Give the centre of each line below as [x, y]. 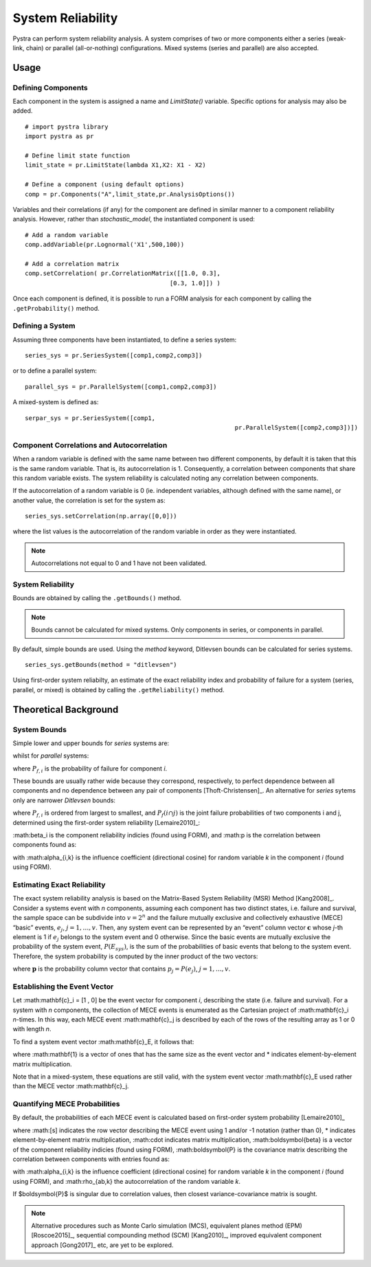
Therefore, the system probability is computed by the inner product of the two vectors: [135, 956]
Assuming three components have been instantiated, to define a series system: [125, 340]
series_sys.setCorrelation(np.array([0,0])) [101, 516]
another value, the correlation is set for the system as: [89, 500]
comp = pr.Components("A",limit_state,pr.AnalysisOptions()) [130, 194]
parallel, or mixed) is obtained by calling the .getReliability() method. [119, 690]
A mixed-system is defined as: [56, 402]
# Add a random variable [67, 235]
